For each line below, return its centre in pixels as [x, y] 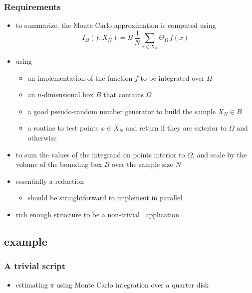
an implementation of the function [80, 77]
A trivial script [35, 266]
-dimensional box [68, 94]
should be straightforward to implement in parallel [105, 198]
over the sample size [142, 164]
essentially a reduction [50, 181]
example [26, 241]
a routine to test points [63, 128]
